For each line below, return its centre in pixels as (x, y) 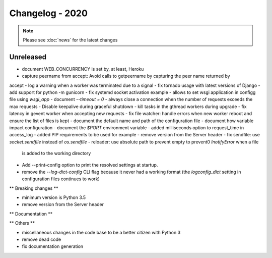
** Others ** (22, 223)
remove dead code (42, 239)
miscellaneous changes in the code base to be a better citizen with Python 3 (101, 232)
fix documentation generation (53, 246)
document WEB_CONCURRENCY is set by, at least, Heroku (83, 69)
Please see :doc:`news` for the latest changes (70, 40)
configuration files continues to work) (61, 179)
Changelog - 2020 (49, 13)
